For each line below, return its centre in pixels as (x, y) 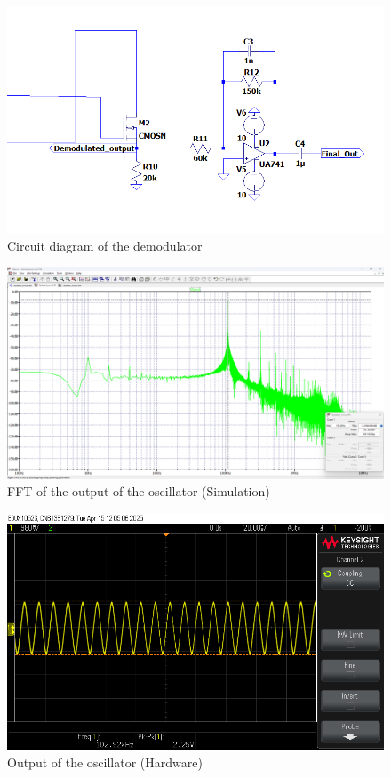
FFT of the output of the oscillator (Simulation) (139, 491)
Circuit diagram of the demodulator (105, 245)
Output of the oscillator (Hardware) (105, 762)
